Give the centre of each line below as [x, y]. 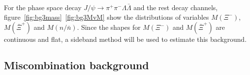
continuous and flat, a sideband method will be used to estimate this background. [125, 39]
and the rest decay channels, [176, 7]
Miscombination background [76, 65]
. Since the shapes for [109, 27]
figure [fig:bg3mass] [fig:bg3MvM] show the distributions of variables [107, 17]
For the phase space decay [43, 7]
